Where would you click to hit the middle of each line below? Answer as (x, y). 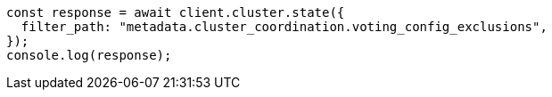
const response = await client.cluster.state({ (176, 12)
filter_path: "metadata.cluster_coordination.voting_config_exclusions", (284, 27)
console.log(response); (89, 55)
